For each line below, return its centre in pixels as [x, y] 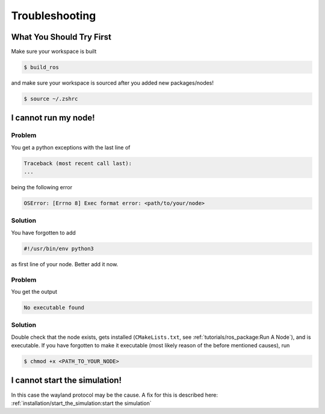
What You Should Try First [61, 37]
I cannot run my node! [53, 118]
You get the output [34, 291]
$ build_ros [42, 67]
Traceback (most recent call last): [78, 163]
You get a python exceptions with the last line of [71, 147]
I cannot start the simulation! [66, 381]
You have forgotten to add [44, 233]
